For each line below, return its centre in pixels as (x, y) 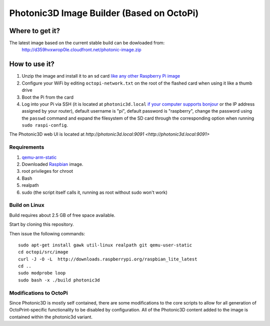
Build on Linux (27, 205)
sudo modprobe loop (42, 273)
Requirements (27, 147)
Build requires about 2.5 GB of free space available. (62, 215)
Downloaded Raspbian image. (52, 164)
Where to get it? (34, 31)
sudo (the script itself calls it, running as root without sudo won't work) (94, 192)
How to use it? (32, 64)
